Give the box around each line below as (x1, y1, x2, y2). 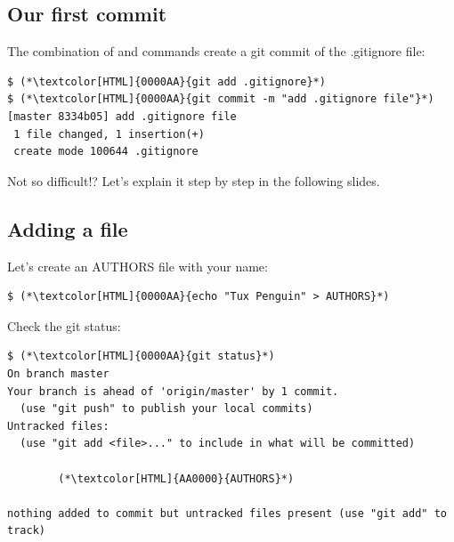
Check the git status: (7, 316, 121, 335)
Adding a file (7, 214, 128, 242)
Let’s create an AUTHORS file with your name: (7, 256, 268, 275)
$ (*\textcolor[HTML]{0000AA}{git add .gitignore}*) (7, 75, 326, 88)
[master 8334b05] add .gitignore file (7, 109, 237, 123)
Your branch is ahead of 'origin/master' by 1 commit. (7, 384, 339, 398)
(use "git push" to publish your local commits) (20, 402, 313, 416)
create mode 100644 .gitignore (13, 145, 199, 158)
